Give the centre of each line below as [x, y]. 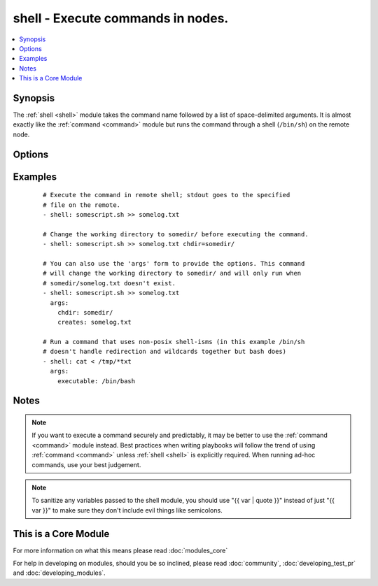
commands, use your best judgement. [86, 464]
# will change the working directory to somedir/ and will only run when [172, 273]
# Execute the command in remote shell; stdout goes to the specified [167, 195]
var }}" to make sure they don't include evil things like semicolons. [127, 510]
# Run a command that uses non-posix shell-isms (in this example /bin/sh [174, 342]
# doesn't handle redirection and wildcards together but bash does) [165, 352]
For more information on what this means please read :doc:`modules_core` [120, 550]
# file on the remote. [82, 205]
